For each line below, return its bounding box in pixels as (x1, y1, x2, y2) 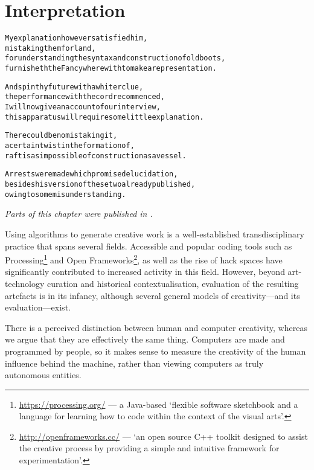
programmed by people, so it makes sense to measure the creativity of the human (5, 344, 306, 357)
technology (5, 277, 45, 289)
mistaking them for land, (5, 43, 96, 53)
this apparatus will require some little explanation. (5, 112, 204, 121)
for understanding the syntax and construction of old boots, (5, 54, 226, 63)
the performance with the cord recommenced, (5, 92, 165, 101)
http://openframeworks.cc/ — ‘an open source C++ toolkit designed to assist (19, 430, 308, 442)
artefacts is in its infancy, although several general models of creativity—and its (5, 289, 300, 301)
